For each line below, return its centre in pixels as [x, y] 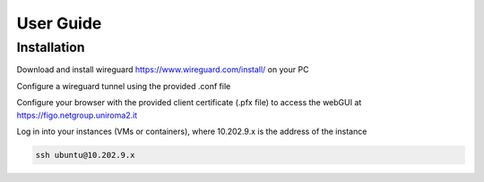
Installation [51, 47]
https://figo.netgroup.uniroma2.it [77, 115]
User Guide [59, 23]
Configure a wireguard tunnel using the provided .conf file [124, 86]
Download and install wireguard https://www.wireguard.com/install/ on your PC [163, 70]
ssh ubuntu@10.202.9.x [85, 155]
